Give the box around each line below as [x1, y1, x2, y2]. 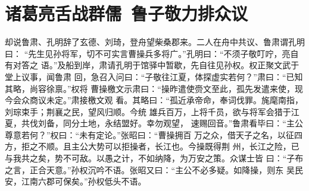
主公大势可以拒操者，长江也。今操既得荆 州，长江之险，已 [71, 140, 299, 152]
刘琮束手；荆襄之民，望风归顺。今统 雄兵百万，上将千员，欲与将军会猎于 [5, 105, 291, 117]
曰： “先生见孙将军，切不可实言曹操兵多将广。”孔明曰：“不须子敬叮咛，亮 [5, 47, 291, 59]
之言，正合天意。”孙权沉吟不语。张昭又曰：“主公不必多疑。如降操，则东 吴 [5, 163, 295, 176]
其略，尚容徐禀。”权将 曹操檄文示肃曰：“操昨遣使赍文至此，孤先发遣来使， [5, 82, 295, 94]
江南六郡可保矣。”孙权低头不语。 [21, 175, 146, 187]
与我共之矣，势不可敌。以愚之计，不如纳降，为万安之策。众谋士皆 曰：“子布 [5, 152, 304, 164]
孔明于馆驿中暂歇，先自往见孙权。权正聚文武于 [116, 59, 299, 71]
